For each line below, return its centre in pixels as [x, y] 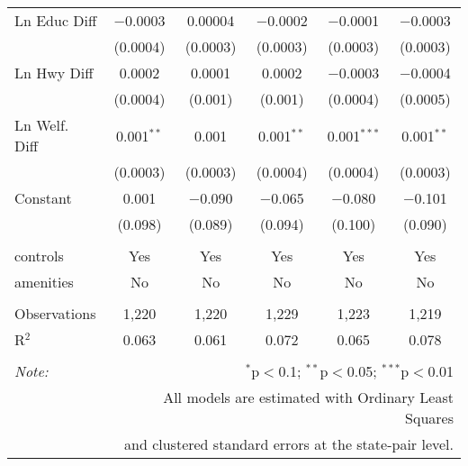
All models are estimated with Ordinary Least [308, 397]
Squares [429, 418]
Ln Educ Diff [56, 20]
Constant [43, 198]
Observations [55, 313]
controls [39, 256]
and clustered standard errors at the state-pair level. [289, 444]
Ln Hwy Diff [54, 73]
